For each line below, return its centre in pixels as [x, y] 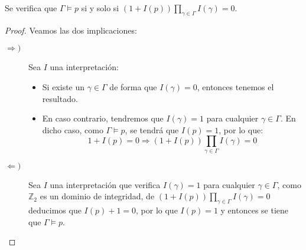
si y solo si [100, 8]
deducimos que [55, 210]
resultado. [60, 98]
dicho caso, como [73, 129]
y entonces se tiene [255, 210]
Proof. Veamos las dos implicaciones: [71, 30]
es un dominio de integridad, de [97, 196]
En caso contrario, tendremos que [103, 118]
